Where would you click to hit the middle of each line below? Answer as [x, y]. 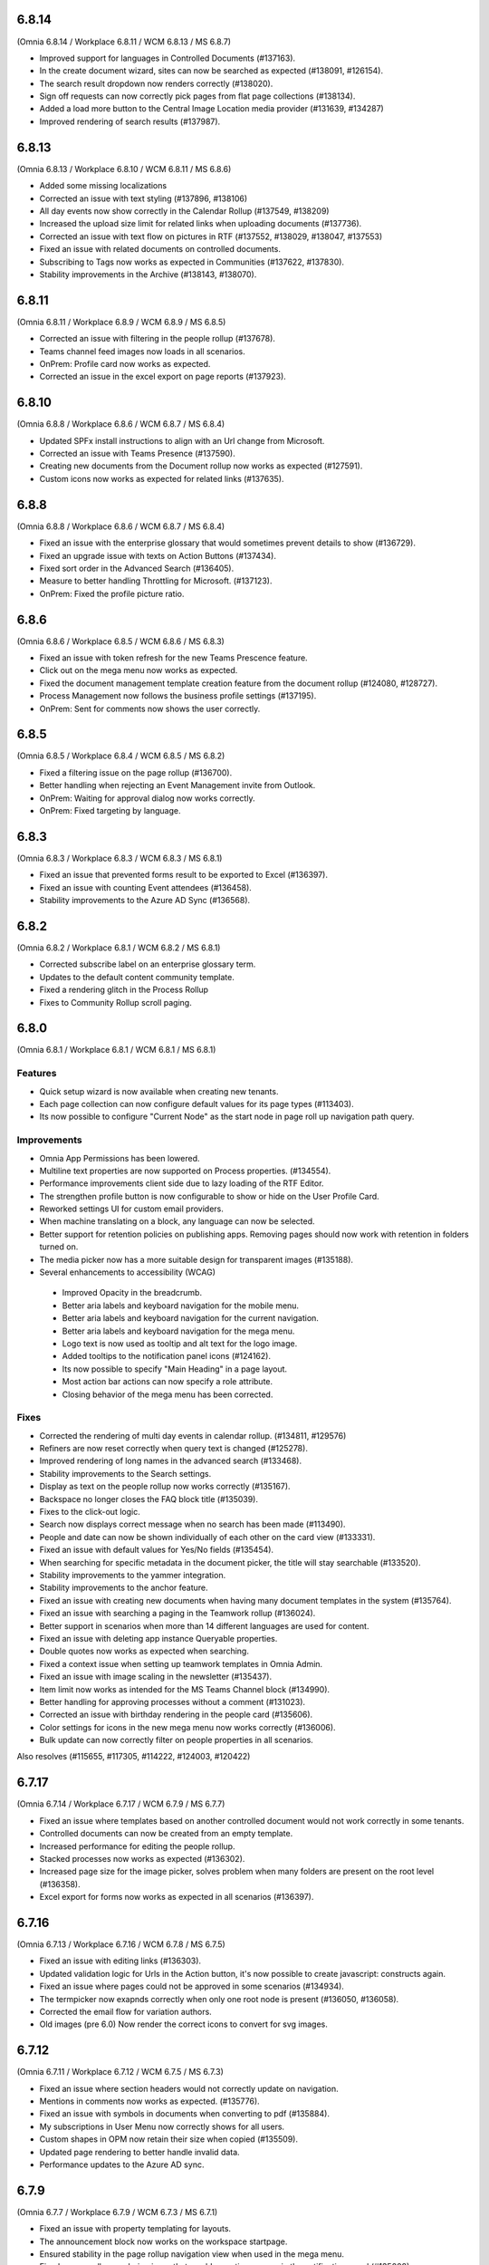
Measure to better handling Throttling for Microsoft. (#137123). [156, 581]
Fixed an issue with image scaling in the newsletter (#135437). [155, 1677]
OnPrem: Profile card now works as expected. [125, 363]
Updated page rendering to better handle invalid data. [139, 2152]
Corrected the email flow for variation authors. [125, 2011]
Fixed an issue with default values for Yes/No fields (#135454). [157, 1550]
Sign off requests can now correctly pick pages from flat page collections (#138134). [197, 96]
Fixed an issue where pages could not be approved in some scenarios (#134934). [192, 1986]
